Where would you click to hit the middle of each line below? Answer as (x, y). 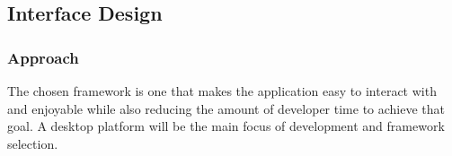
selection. (33, 143)
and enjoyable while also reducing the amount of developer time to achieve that (226, 108)
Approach (43, 57)
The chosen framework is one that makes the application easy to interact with (222, 91)
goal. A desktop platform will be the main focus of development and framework (226, 126)
